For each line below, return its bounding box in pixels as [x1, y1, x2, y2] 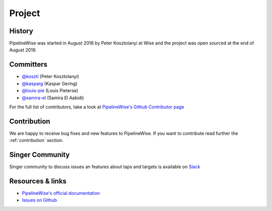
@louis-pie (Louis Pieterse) [22, 88, 79, 94]
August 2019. [9, 47, 37, 53]
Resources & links [9, 177, 66, 185]
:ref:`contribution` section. [9, 137, 64, 144]
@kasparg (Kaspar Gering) [22, 81, 78, 87]
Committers [9, 60, 48, 69]
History [9, 27, 34, 35]
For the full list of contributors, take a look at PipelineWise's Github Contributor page [9, 104, 184, 110]
